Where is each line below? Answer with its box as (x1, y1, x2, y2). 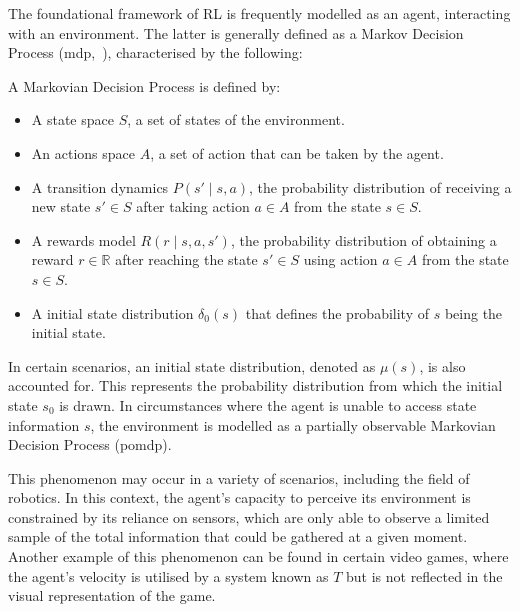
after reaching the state (115, 249, 258, 270)
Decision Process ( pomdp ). (8, 434, 172, 455)
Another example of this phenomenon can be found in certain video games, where (8, 546, 509, 567)
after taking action (136, 196, 250, 217)
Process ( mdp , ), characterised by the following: (8, 42, 303, 63)
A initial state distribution (31, 302, 194, 323)
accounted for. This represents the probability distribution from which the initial (8, 375, 503, 396)
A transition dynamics (31, 176, 169, 197)
